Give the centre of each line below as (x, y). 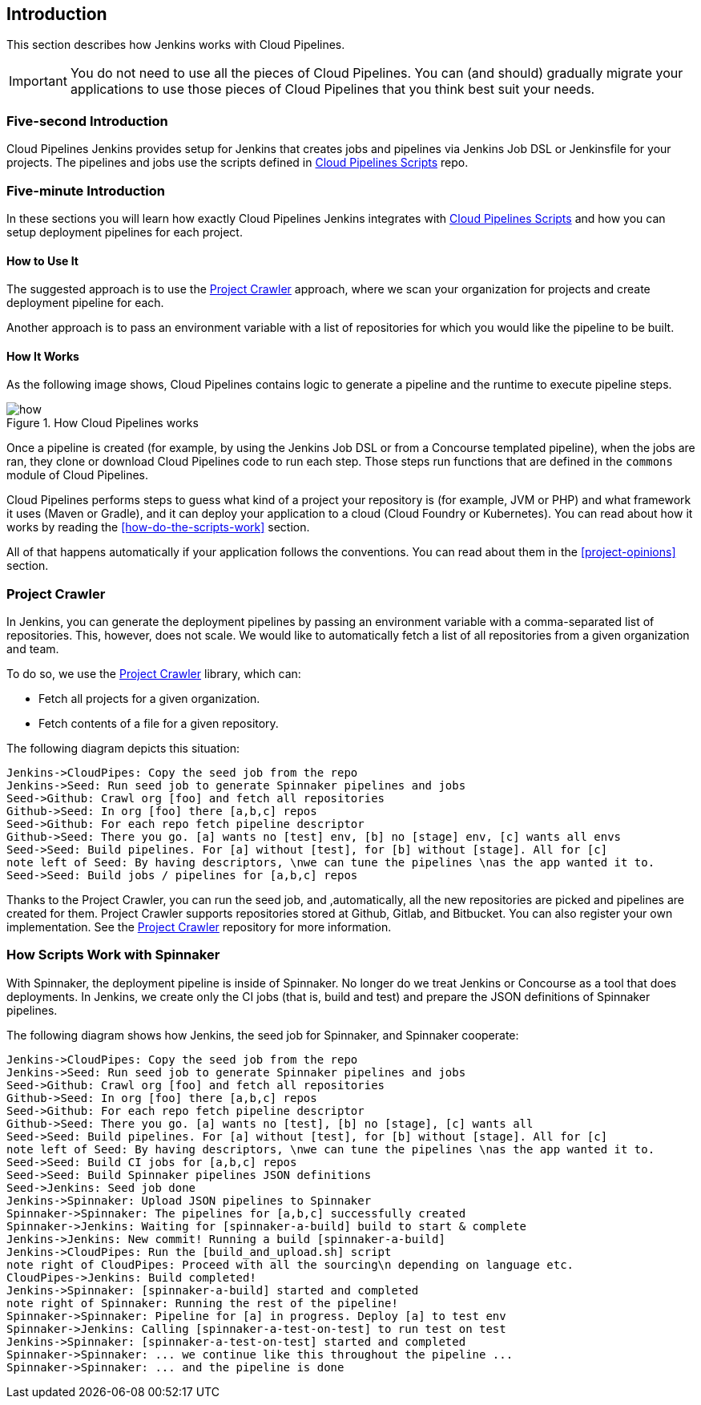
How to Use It (42, 260)
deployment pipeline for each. (85, 303)
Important (38, 81)
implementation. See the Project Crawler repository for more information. (199, 927)
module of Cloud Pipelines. (78, 475)
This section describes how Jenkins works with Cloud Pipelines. (176, 45)
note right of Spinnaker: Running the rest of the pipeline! (202, 1303)
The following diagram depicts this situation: (123, 749)
